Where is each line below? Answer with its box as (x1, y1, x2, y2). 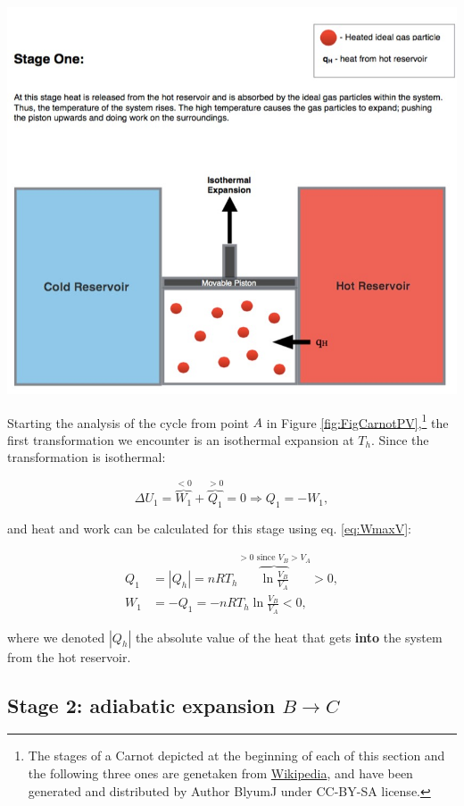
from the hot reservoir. (7, 647, 131, 666)
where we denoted (7, 627, 105, 646)
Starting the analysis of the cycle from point (7, 413, 249, 432)
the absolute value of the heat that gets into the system (135, 627, 443, 646)
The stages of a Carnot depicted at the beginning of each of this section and (28, 746, 445, 765)
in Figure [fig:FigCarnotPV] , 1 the (266, 410, 449, 432)
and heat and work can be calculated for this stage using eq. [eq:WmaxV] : (7, 519, 412, 538)
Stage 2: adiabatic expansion (7, 691, 276, 718)
